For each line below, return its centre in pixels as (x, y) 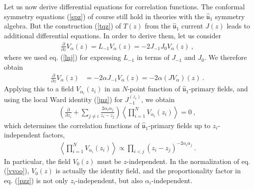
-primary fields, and (218, 89)
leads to (238, 26)
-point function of (154, 89)
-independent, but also (109, 180)
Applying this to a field (39, 89)
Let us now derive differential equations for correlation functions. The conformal (125, 6)
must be (109, 161)
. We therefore (226, 57)
